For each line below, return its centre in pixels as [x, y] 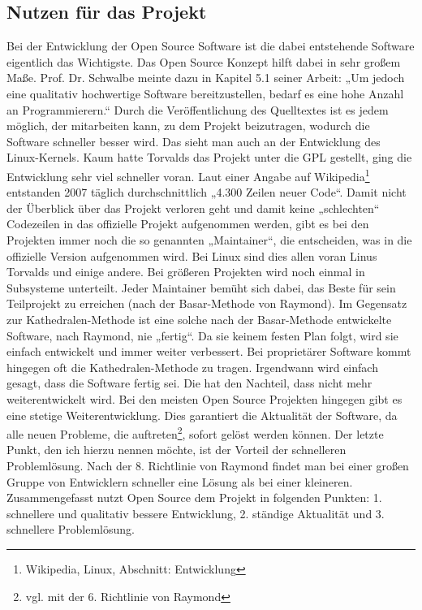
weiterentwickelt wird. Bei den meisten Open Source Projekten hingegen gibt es [205, 398]
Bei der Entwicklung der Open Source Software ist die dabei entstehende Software [211, 46]
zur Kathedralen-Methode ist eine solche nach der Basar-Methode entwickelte [199, 319]
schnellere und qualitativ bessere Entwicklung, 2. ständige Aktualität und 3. [196, 513]
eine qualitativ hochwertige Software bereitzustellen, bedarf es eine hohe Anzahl [205, 93]
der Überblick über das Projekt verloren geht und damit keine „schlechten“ [193, 208]
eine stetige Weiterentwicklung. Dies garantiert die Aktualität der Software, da [202, 415]
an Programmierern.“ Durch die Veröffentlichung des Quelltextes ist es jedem [198, 109]
